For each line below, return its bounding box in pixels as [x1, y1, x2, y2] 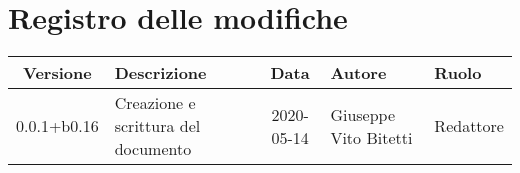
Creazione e [114, 91, 196, 115]
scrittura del [114, 114, 201, 138]
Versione [23, 61, 92, 85]
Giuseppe [330, 102, 396, 126]
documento [114, 137, 192, 161]
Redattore [434, 114, 504, 138]
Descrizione [114, 61, 207, 85]
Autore [330, 61, 387, 85]
